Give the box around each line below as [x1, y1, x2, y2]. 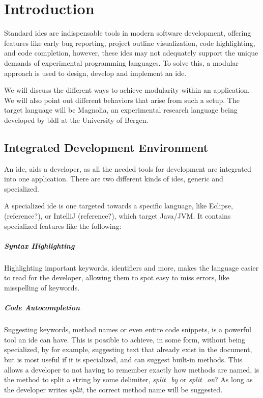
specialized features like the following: [4, 220, 122, 231]
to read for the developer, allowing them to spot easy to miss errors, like [4, 272, 229, 283]
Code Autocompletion [4, 302, 80, 313]
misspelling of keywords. [4, 282, 80, 293]
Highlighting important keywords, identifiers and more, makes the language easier [4, 262, 259, 273]
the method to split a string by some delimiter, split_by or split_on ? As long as [4, 374, 253, 385]
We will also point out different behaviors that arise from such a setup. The [4, 94, 240, 105]
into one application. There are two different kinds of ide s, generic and [4, 173, 223, 184]
